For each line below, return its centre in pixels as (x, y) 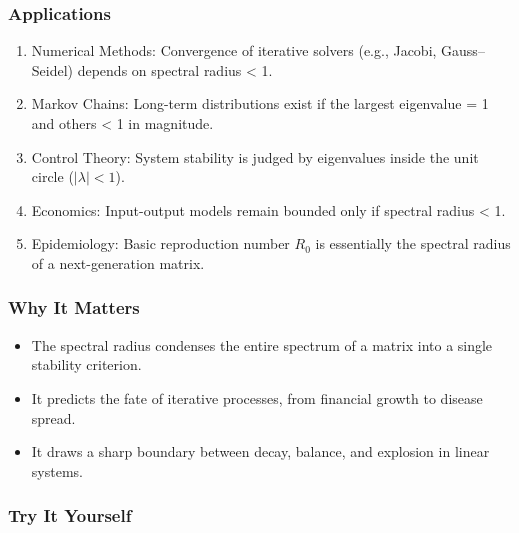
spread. (53, 417)
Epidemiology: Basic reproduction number (160, 243)
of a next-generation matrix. (118, 262)
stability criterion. (86, 364)
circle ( (52, 176)
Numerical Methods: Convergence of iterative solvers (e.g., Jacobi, (234, 50)
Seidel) (52, 69)
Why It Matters (74, 307)
